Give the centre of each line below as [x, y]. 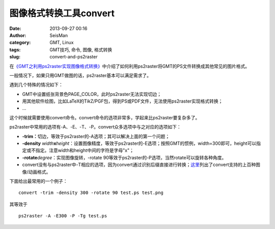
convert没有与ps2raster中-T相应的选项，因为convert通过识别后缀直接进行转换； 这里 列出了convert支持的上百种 [139, 165]
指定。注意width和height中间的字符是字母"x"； [85, 150]
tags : [15, 50]
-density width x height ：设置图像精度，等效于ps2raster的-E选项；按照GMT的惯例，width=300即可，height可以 [139, 143]
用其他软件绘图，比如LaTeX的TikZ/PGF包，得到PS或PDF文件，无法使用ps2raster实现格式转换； [122, 101]
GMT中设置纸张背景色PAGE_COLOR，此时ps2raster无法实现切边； [92, 94]
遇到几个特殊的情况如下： [36, 85]
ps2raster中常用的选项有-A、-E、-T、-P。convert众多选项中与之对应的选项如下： [95, 127]
